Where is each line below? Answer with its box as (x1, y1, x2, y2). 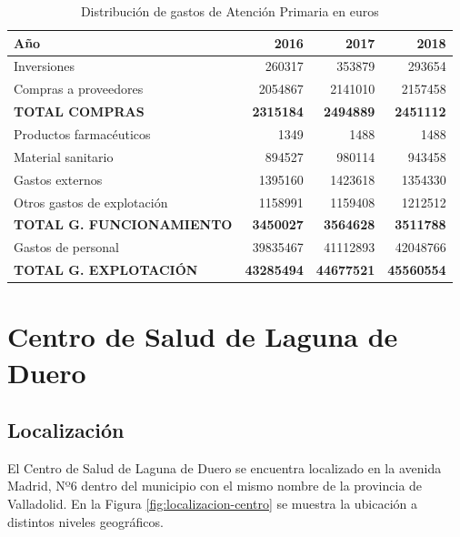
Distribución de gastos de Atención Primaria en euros (80, 2, 379, 20)
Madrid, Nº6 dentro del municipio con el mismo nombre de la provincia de (7, 476, 423, 495)
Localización (7, 416, 125, 444)
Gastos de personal (14, 238, 119, 257)
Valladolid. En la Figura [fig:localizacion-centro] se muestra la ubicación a (7, 494, 418, 513)
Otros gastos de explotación (14, 192, 168, 211)
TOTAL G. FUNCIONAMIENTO (14, 215, 233, 234)
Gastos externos (14, 169, 103, 188)
